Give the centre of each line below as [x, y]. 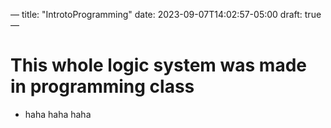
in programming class [102, 86]
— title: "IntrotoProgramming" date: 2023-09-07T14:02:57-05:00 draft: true [166, 14]
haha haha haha [58, 114]
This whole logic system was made [158, 65]
